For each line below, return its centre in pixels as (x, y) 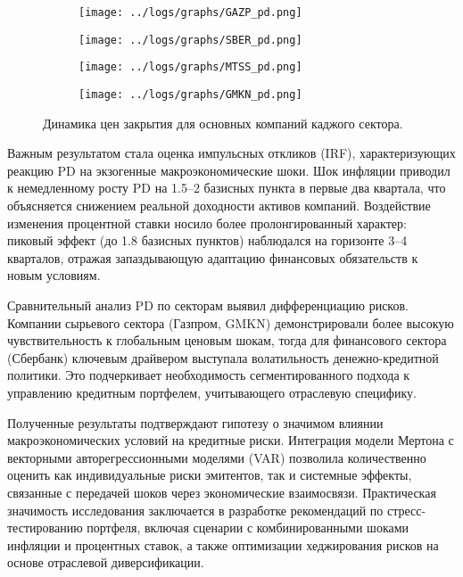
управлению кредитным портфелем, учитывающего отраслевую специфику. (212, 392)
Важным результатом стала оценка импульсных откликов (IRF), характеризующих (231, 153)
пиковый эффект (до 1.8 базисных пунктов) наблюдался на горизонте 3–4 (207, 240)
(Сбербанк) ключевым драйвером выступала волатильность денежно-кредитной (223, 357)
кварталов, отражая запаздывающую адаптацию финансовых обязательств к (213, 257)
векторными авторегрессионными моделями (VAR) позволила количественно (217, 457)
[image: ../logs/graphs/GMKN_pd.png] (190, 94)
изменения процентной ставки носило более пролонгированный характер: (207, 223)
